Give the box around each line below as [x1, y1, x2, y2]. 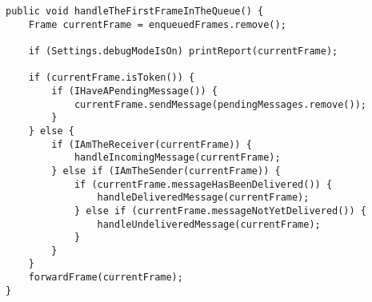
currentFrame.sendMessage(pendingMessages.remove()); [74, 98, 367, 110]
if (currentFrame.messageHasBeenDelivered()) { [74, 178, 333, 190]
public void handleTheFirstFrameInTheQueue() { [6, 6, 264, 17]
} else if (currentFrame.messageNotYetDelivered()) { [74, 205, 367, 217]
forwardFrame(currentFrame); [28, 272, 183, 284]
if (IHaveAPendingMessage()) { [51, 85, 218, 97]
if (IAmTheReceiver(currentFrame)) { [51, 138, 252, 150]
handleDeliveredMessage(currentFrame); [97, 192, 310, 204]
